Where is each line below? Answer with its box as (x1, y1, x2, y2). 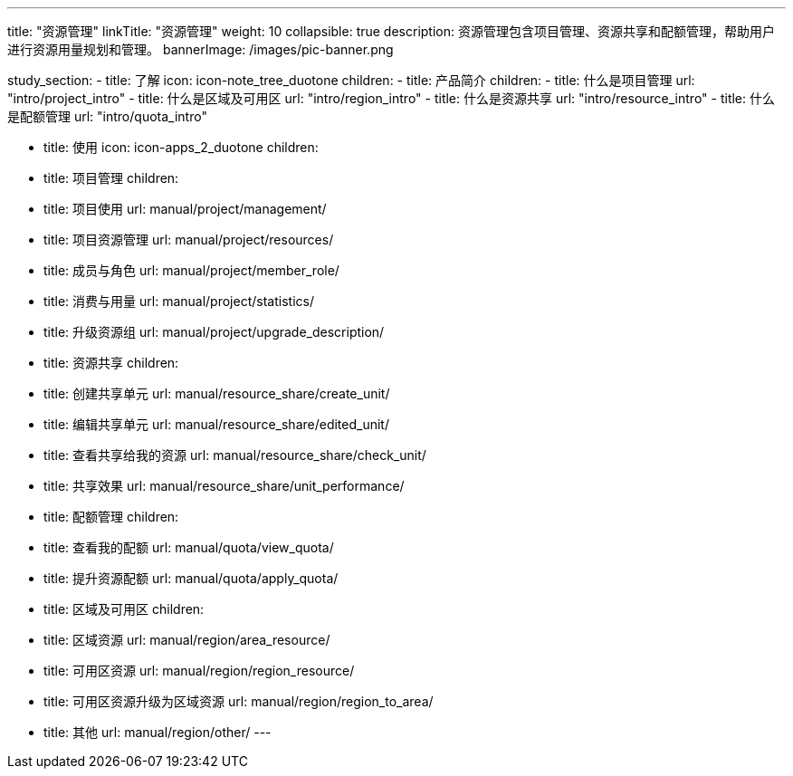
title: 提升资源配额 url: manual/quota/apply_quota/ (43, 570, 339, 586)
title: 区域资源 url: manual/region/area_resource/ (43, 632, 330, 647)
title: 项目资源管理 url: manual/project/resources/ (43, 232, 334, 247)
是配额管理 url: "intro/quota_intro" (7, 109, 207, 124)
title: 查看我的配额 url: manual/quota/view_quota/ (43, 540, 334, 555)
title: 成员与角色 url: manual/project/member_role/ (43, 263, 339, 278)
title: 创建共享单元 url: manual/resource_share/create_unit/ (43, 386, 390, 401)
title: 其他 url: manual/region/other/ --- (43, 724, 272, 740)
